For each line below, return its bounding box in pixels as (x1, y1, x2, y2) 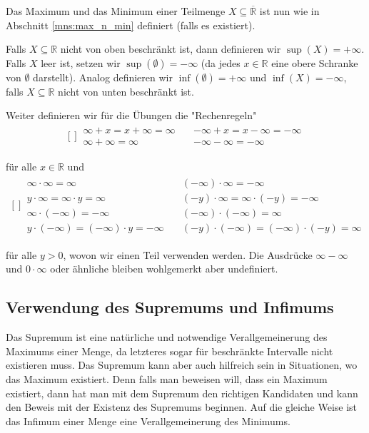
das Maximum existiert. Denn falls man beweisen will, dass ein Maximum (6, 371, 328, 386)
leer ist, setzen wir (41, 55, 121, 70)
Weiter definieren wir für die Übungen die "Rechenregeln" (6, 108, 257, 123)
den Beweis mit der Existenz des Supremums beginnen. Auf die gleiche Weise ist (6, 399, 358, 414)
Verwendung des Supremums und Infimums (6, 296, 334, 318)
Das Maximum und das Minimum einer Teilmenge (6, 4, 226, 18)
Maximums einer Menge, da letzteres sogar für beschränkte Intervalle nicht (6, 343, 333, 358)
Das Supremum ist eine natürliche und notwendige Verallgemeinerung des (6, 330, 328, 345)
